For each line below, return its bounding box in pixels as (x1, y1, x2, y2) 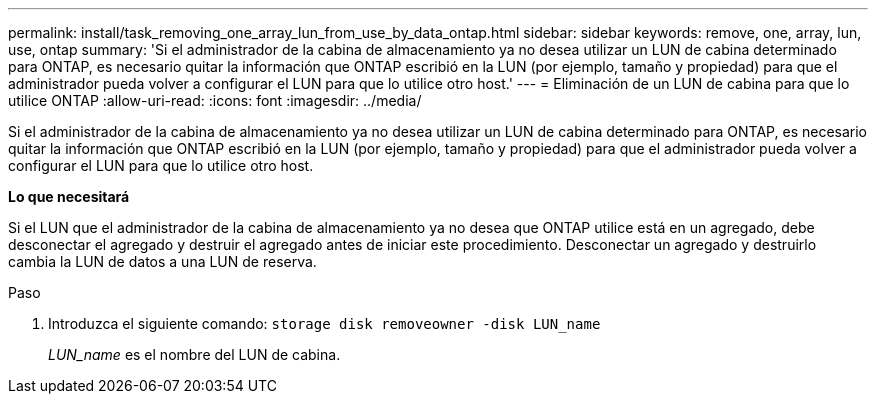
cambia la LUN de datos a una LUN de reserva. (8, 253, 317, 270)
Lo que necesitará (8, 188, 130, 205)
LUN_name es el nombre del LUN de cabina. (48, 346, 341, 363)
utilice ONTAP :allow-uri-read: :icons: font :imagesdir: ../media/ (8, 92, 422, 109)
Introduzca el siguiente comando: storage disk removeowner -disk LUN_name (48, 315, 601, 332)
